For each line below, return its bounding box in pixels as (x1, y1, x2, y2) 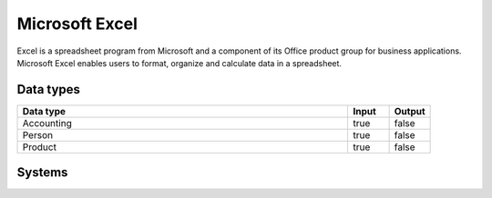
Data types (16, 82, 81, 97)
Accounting (22, 116, 72, 129)
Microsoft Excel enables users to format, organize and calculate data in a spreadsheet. (16, 57, 342, 68)
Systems (16, 164, 68, 181)
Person (22, 128, 54, 141)
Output (394, 104, 425, 117)
